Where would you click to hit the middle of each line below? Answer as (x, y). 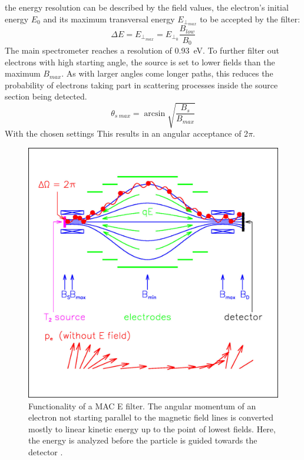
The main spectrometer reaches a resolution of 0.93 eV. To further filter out (142, 50)
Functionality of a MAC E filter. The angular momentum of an (142, 406)
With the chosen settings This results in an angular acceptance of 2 (127, 133)
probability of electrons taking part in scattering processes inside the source (141, 85)
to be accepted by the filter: (250, 19)
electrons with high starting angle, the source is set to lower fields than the (140, 62)
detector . (46, 452)
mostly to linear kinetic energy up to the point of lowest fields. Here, (152, 428)
